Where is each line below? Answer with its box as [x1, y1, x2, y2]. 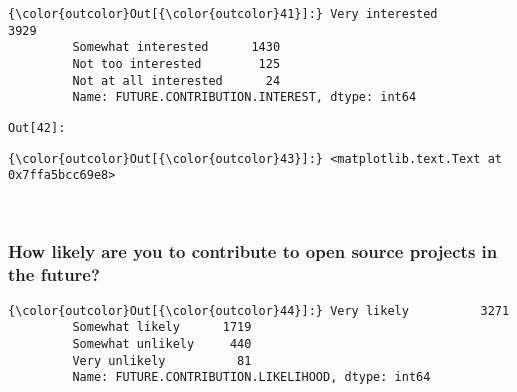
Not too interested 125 [72, 56, 281, 71]
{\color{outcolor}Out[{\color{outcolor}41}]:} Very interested [8, 7, 438, 21]
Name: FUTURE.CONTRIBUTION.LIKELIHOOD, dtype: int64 [72, 370, 431, 385]
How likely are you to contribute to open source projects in [8, 239, 498, 264]
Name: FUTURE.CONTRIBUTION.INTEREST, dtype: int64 [72, 90, 417, 105]
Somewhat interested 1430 [72, 40, 281, 55]
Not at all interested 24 [72, 73, 281, 88]
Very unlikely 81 [72, 353, 252, 368]
